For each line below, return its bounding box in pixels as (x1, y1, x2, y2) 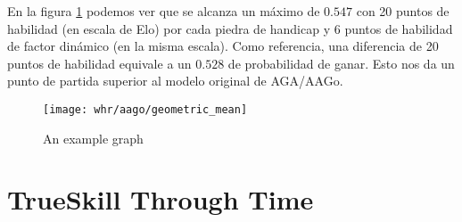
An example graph (43, 128, 144, 147)
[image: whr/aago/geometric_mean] (43, 103, 248, 116)
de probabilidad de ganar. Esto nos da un (227, 53, 455, 72)
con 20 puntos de (356, 2, 450, 20)
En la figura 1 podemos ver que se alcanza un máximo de (7, 2, 320, 20)
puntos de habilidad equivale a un (7, 53, 192, 72)
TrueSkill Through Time (7, 181, 314, 218)
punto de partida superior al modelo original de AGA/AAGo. (7, 71, 343, 90)
